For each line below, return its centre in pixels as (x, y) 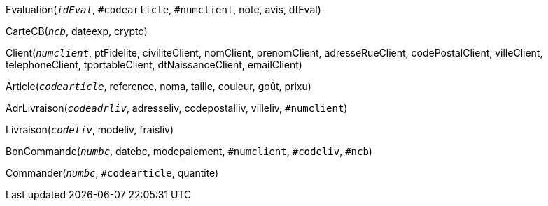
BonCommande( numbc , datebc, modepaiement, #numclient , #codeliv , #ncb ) (189, 151)
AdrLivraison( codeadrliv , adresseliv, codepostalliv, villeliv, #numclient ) (177, 108)
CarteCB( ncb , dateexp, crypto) (77, 31)
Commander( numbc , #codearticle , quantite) (112, 173)
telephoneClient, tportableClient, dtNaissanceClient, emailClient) (154, 65)
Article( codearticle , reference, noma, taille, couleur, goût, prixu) (159, 86)
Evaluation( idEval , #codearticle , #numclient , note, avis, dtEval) (163, 9)
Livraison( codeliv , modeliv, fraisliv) (90, 130)
